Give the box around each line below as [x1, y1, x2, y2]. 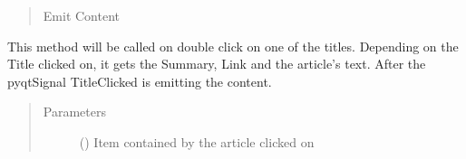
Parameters [43, 102, 106, 121]
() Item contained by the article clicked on [79, 132, 315, 151]
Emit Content [43, 6, 120, 24]
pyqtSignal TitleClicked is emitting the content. [7, 71, 272, 90]
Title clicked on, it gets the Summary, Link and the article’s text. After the [7, 54, 426, 73]
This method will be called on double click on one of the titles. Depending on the [7, 36, 459, 55]
